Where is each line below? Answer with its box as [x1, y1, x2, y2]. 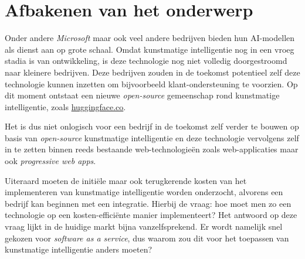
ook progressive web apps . [5, 155, 96, 167]
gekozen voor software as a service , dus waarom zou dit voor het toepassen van [5, 231, 289, 244]
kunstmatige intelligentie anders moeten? [5, 243, 152, 255]
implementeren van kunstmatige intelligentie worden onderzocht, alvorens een [5, 186, 283, 198]
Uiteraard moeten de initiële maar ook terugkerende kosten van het [5, 174, 247, 186]
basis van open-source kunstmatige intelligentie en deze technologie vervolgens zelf [5, 131, 299, 144]
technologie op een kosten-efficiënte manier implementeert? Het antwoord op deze [5, 209, 297, 221]
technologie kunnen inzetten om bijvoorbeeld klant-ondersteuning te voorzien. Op [5, 77, 298, 90]
